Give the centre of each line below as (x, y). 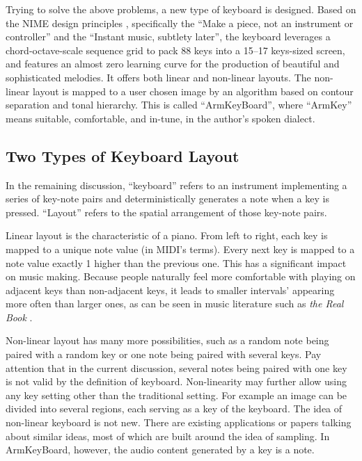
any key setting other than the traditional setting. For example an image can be (176, 395)
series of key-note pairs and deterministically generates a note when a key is (167, 199)
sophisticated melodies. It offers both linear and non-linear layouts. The (158, 77)
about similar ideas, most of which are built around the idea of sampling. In (168, 436)
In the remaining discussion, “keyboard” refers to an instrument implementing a (176, 185)
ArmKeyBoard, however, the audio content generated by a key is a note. (160, 450)
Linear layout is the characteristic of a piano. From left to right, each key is (167, 235)
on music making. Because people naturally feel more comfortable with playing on (181, 276)
